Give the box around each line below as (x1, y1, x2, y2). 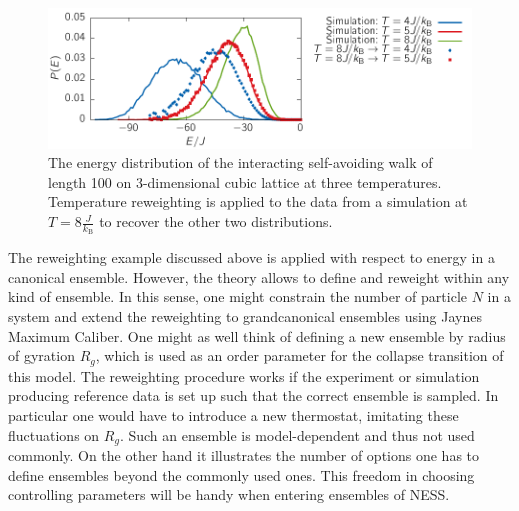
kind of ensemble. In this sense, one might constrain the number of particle (8, 286, 467, 307)
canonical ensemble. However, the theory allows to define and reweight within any (8, 266, 510, 287)
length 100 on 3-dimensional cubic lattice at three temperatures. (48, 171, 442, 192)
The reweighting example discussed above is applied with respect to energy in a (8, 247, 495, 268)
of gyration (8, 345, 75, 366)
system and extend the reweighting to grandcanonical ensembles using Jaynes (8, 306, 482, 327)
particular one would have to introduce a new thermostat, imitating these (8, 404, 459, 425)
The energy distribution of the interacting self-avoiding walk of (48, 152, 433, 173)
